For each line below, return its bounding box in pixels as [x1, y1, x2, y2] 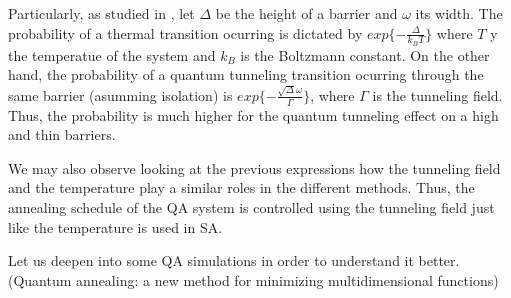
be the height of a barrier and [215, 3, 398, 23]
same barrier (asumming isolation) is [8, 84, 233, 105]
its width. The [415, 3, 503, 23]
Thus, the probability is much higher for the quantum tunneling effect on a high [8, 104, 499, 125]
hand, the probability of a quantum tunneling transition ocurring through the [8, 64, 484, 85]
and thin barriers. [8, 124, 116, 145]
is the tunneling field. [372, 84, 503, 105]
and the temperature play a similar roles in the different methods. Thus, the [8, 177, 475, 198]
